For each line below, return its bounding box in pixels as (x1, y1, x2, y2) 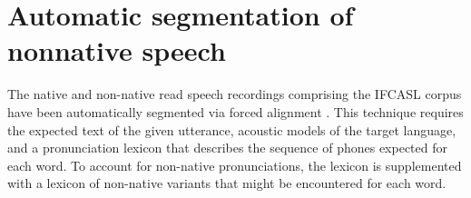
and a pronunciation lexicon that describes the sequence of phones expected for (7, 138, 447, 157)
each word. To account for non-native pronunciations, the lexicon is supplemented (7, 155, 462, 174)
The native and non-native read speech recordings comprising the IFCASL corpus (7, 84, 462, 104)
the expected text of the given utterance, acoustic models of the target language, (7, 120, 456, 139)
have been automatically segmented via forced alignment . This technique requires (7, 102, 464, 121)
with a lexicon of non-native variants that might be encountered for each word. (7, 173, 446, 193)
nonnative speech (7, 32, 226, 69)
